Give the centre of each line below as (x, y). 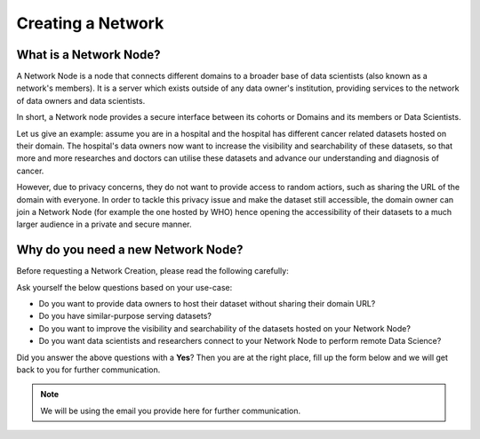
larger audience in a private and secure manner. (104, 224)
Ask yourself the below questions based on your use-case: (124, 287)
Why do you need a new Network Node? (130, 250)
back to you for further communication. (88, 370)
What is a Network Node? (88, 55)
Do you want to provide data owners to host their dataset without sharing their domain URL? (207, 304)
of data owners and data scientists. (81, 100)
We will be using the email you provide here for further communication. (171, 411)
